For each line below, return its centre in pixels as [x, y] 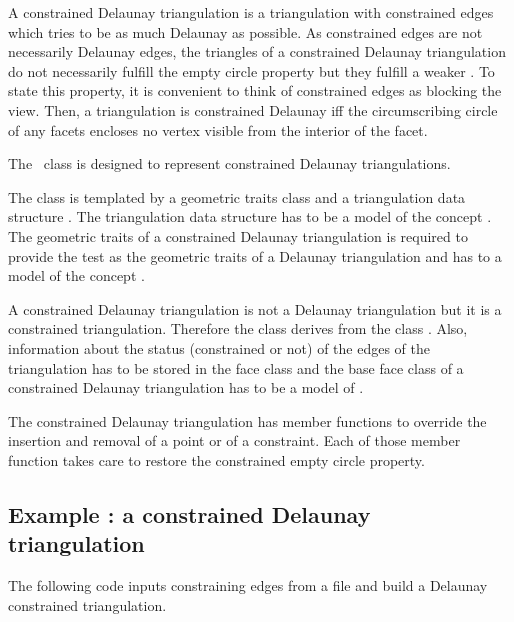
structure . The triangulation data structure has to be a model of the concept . [250, 216]
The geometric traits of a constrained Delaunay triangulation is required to [238, 235]
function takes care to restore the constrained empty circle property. [216, 459]
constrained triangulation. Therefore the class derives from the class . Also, [238, 328]
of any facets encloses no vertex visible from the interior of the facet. [218, 129]
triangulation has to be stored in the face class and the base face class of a [236, 367]
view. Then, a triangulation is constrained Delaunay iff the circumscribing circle [253, 109]
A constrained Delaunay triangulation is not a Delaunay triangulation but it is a [255, 308]
